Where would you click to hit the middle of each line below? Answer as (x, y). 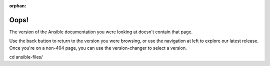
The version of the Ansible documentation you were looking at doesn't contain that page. (101, 32)
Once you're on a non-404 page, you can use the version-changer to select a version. (98, 48)
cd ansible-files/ (26, 57)
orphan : (18, 6)
